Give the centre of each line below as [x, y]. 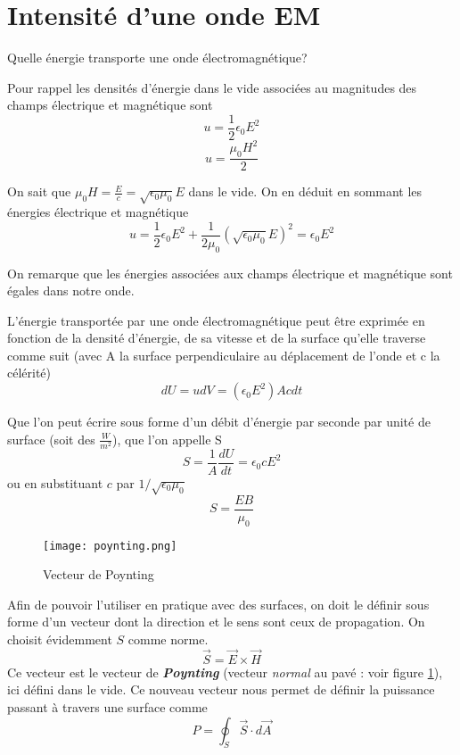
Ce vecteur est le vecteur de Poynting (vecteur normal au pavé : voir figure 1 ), [225, 672]
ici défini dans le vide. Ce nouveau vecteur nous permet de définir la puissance [221, 689]
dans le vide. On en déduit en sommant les [305, 191]
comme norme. [168, 639]
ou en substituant [55, 482]
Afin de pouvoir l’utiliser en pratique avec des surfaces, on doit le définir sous [218, 604]
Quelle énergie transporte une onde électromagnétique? [157, 58]
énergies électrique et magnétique [98, 212]
